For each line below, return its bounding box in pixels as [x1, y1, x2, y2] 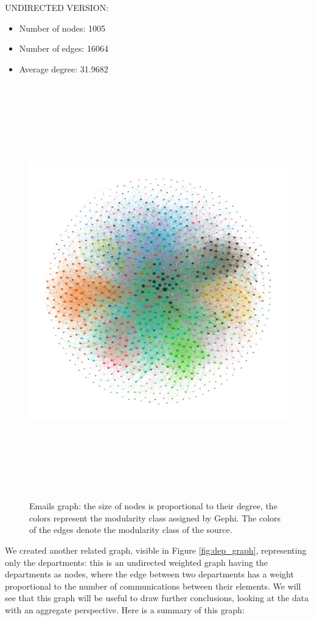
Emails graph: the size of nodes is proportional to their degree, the [29, 500, 277, 512]
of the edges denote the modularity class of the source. [29, 523, 232, 536]
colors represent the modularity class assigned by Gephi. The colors [29, 511, 281, 524]
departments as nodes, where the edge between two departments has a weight [5, 568, 294, 580]
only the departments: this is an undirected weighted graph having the [5, 556, 268, 568]
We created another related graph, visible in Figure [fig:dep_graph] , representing [5, 544, 307, 557]
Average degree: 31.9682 [19, 62, 108, 75]
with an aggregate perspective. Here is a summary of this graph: [5, 604, 245, 616]
